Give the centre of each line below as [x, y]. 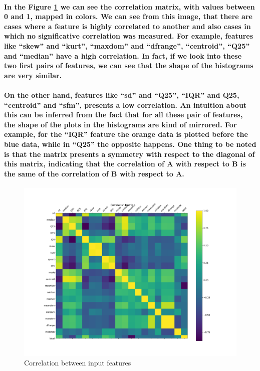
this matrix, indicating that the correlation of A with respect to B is [125, 164]
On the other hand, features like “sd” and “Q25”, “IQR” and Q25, [122, 95]
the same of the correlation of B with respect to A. [94, 173]
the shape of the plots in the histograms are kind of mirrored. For [120, 124]
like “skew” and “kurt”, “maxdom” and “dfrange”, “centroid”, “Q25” [127, 45]
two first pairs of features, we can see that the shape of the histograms [129, 65]
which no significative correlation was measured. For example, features [129, 36]
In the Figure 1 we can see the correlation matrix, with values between [129, 6]
